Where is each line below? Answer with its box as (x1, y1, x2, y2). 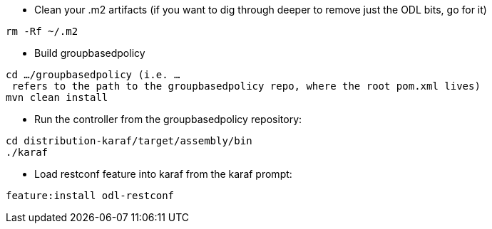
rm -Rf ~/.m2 (6, 26, 78, 37)
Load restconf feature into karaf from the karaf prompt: (34, 168, 292, 180)
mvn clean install (6, 92, 108, 103)
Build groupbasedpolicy (34, 47, 145, 59)
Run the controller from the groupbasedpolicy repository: (34, 113, 302, 125)
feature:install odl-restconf (6, 190, 175, 201)
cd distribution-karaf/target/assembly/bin (6, 135, 252, 147)
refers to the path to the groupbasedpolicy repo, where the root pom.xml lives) (11, 80, 481, 92)
